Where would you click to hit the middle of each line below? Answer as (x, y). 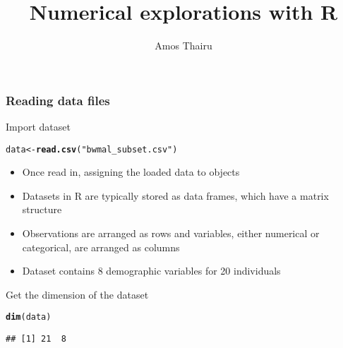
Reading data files (58, 100)
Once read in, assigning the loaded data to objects (131, 172)
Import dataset (38, 127)
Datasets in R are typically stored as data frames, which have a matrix (175, 195)
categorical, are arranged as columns (101, 247)
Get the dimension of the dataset (77, 294)
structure (42, 209)
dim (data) (29, 317)
